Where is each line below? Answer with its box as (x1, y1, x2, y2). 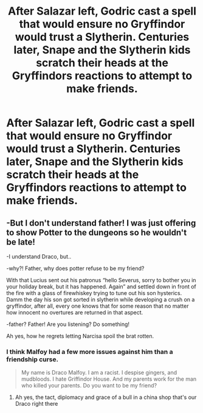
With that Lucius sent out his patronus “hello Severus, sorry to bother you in (6, 277, 196, 283)
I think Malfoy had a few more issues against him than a (6, 347, 173, 356)
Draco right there (15, 400, 58, 408)
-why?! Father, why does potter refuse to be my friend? (6, 265, 145, 272)
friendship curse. (6, 355, 59, 363)
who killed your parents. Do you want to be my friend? (21, 382, 157, 389)
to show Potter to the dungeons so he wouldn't (6, 227, 187, 238)
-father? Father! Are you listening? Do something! (6, 321, 129, 328)
